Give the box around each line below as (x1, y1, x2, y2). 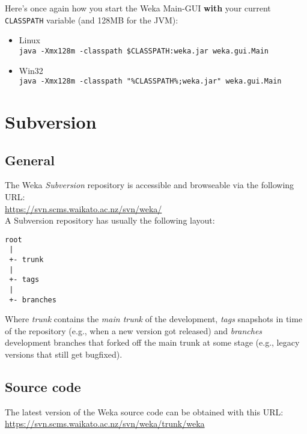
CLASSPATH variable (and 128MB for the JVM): (5, 13, 178, 26)
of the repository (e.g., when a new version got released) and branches (5, 324, 263, 337)
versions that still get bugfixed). (5, 348, 123, 361)
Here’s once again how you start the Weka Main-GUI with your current (5, 2, 271, 14)
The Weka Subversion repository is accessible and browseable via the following (5, 179, 294, 191)
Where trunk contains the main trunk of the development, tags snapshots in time (5, 313, 303, 325)
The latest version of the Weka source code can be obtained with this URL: (5, 405, 284, 418)
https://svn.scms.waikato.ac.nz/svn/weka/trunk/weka (5, 417, 205, 430)
